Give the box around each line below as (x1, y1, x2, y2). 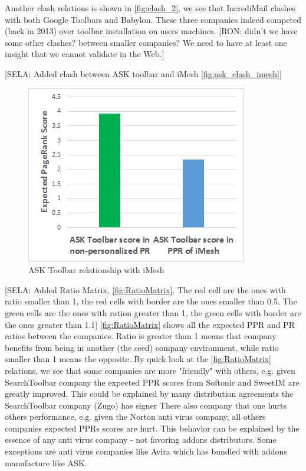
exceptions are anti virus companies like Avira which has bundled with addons (5, 445, 287, 457)
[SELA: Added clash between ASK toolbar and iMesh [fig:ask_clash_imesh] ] (5, 67, 282, 79)
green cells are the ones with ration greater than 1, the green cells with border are (5, 306, 301, 319)
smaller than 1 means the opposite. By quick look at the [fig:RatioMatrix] (5, 353, 271, 365)
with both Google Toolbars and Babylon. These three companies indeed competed (5, 13, 302, 25)
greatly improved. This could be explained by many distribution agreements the (5, 387, 294, 400)
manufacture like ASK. (5, 456, 87, 469)
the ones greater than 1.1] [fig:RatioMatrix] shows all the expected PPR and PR (5, 318, 295, 330)
